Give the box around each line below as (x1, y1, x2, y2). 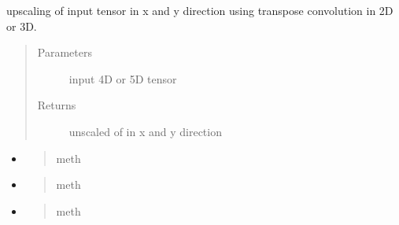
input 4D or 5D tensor (68, 70, 177, 87)
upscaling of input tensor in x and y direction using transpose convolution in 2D (6, 2, 393, 18)
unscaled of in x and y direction (68, 123, 222, 139)
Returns (37, 97, 76, 113)
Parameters (37, 44, 92, 61)
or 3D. (6, 17, 37, 34)
